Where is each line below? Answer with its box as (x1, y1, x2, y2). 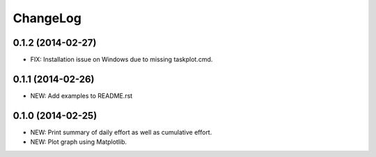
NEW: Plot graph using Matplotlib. (30, 138, 127, 146)
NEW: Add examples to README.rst (30, 91, 133, 100)
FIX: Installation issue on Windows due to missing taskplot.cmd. (30, 56, 213, 64)
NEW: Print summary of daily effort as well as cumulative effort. (30, 128, 212, 136)
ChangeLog (13, 10, 81, 26)
